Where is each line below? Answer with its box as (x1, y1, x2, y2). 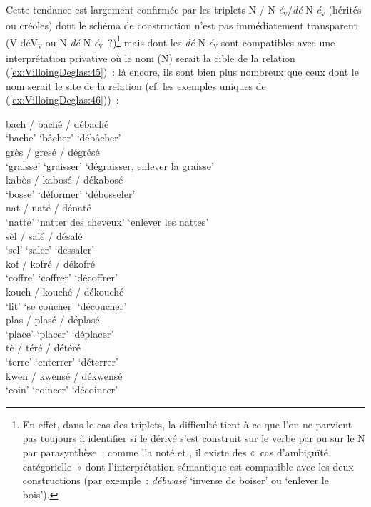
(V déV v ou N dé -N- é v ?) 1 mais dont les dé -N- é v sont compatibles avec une (6, 32, 335, 51)
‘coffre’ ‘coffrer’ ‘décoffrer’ (6, 270, 118, 285)
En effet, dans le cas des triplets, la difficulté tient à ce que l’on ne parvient (22, 416, 352, 431)
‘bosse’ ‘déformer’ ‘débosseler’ (6, 186, 136, 201)
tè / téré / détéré (6, 340, 81, 355)
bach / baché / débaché (6, 116, 109, 131)
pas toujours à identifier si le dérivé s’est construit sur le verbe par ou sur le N (22, 431, 365, 446)
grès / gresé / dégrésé (6, 144, 100, 159)
